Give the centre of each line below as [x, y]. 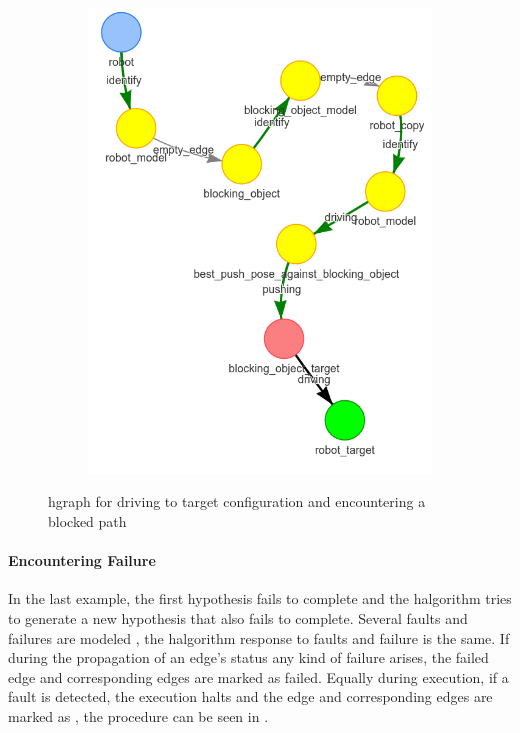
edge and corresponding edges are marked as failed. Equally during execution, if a [258, 676]
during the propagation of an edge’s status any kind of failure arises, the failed [248, 657]
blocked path [87, 520]
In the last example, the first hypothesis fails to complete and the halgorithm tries [260, 598]
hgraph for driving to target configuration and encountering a [237, 501]
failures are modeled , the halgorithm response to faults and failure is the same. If [259, 637]
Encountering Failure [82, 560]
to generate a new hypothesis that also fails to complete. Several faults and [238, 617]
